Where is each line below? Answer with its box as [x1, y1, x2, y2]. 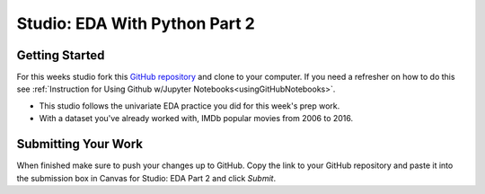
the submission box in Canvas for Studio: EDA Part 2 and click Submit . [16, 172, 277, 183]
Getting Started [16, 48, 105, 63]
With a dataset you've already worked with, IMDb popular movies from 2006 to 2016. [39, 113, 354, 124]
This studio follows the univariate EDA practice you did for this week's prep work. [39, 100, 340, 111]
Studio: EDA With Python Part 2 [16, 13, 256, 33]
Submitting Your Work [16, 137, 144, 152]
